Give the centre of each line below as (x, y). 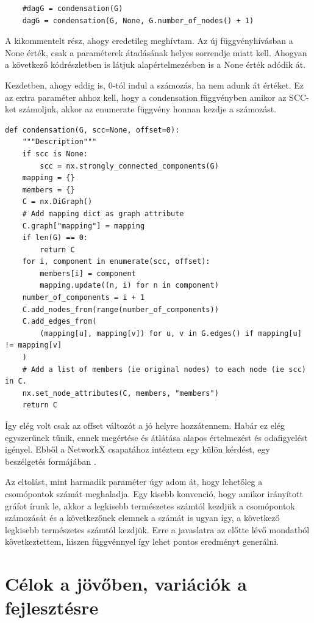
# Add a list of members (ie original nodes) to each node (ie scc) (164, 369)
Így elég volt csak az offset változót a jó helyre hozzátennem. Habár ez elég (145, 425)
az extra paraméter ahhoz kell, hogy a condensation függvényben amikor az (146, 97)
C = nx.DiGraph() (57, 202)
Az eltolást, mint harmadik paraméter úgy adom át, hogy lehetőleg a (134, 482)
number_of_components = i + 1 (84, 298)
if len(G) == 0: (55, 238)
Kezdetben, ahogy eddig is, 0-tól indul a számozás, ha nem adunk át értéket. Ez (155, 85)
